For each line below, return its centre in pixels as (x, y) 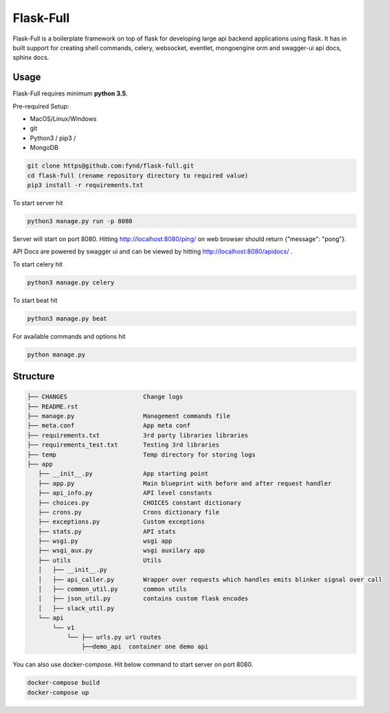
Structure (34, 377)
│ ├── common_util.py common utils (112, 589)
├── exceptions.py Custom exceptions (122, 522)
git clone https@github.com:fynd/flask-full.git (111, 166)
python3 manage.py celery (71, 282)
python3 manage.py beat (67, 318)
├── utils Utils (100, 560)
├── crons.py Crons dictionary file (129, 512)
